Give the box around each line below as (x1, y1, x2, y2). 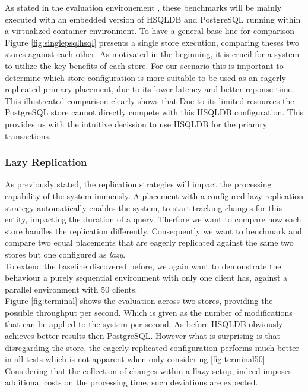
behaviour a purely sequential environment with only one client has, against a (5, 271, 287, 284)
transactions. (5, 129, 51, 142)
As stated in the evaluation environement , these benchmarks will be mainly (5, 1, 282, 13)
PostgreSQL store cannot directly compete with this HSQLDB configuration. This (5, 106, 304, 118)
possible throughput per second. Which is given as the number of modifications (5, 306, 293, 318)
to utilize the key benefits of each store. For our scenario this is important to (5, 59, 284, 71)
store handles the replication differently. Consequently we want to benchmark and (5, 224, 302, 237)
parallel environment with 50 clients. (5, 283, 138, 295)
